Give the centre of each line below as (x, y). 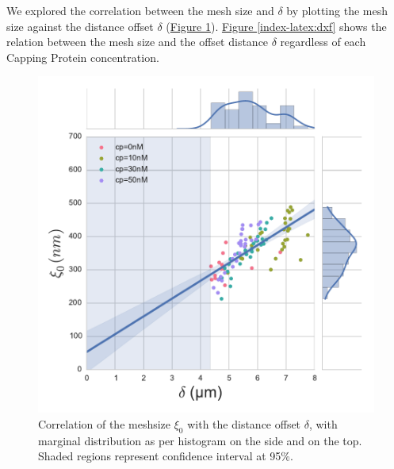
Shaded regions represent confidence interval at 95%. (166, 456)
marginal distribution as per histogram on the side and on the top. (200, 440)
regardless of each (323, 42)
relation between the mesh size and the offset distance (138, 42)
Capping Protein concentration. (83, 57)
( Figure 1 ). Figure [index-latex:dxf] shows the (276, 26)
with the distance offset (244, 423)
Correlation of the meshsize (105, 423)
